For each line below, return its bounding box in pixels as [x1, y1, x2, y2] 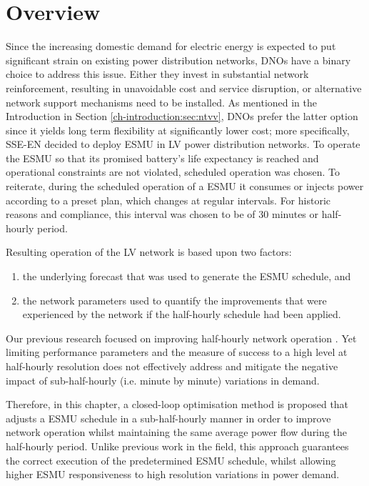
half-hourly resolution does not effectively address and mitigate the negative [6, 359, 338, 373]
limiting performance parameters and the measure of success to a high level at [6, 344, 348, 359]
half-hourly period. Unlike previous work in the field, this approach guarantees [6, 438, 349, 453]
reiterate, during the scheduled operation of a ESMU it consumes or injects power [6, 179, 364, 194]
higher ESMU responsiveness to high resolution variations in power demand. [6, 467, 340, 482]
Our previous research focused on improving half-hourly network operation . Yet [6, 330, 357, 345]
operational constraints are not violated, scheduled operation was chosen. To [6, 164, 340, 179]
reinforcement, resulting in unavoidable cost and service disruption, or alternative [6, 80, 362, 95]
